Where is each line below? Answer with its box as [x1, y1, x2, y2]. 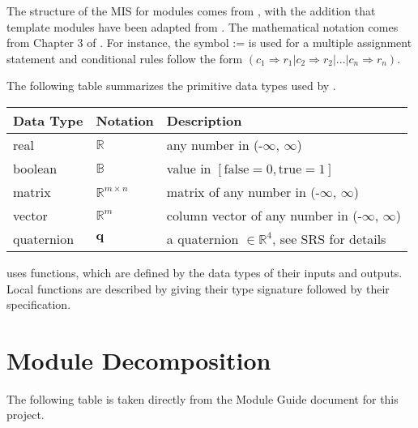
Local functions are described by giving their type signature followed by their [6, 280, 390, 297]
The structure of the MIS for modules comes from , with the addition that [6, 2, 376, 19]
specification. [6, 296, 71, 313]
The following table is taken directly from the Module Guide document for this [6, 390, 399, 407]
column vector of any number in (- [166, 205, 362, 225]
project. [6, 406, 45, 423]
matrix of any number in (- [166, 182, 320, 201]
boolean [13, 158, 58, 178]
